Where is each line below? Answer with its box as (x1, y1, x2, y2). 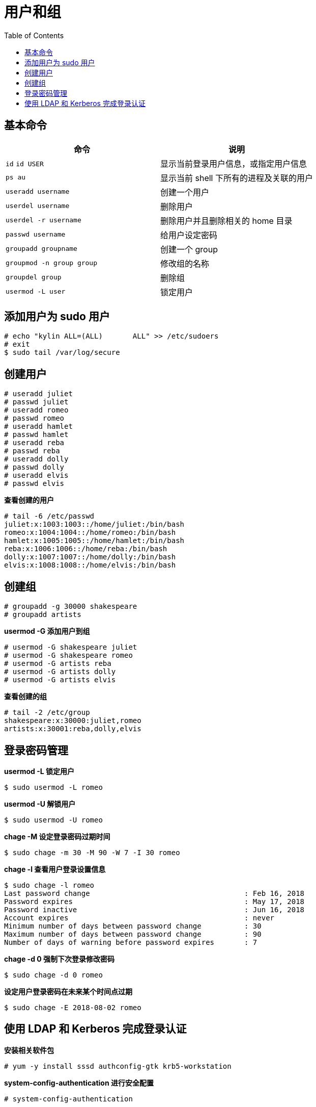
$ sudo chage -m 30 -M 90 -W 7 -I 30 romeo (4, 848, 180, 857)
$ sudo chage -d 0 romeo (4, 970, 103, 979)
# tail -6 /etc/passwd (4, 512, 95, 521)
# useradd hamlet (4, 422, 73, 431)
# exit (4, 340, 30, 349)
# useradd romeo (4, 406, 69, 415)
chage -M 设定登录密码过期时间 (4, 832, 110, 841)
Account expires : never (4, 913, 275, 922)
